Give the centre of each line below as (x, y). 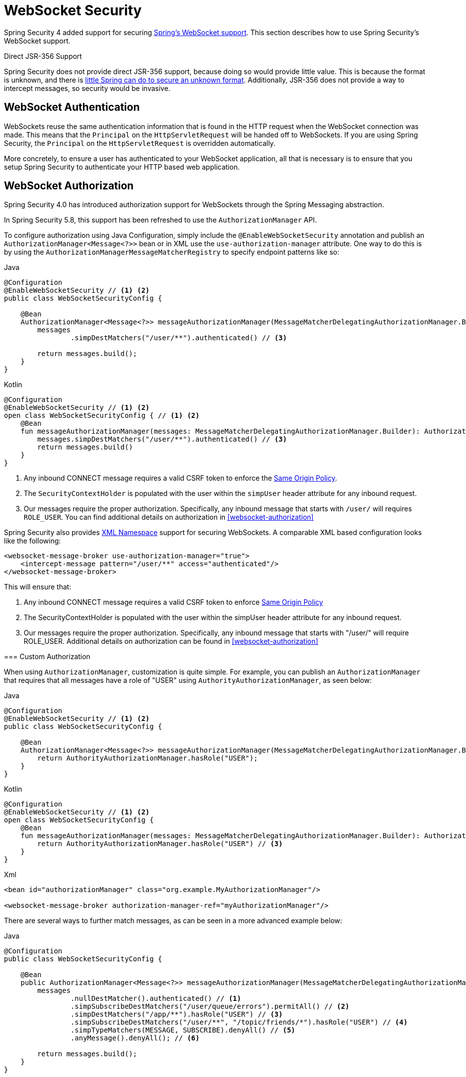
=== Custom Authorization (47, 657)
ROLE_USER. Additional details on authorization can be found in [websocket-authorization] (171, 641)
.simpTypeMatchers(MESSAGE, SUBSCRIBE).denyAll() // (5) (183, 1030)
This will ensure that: (38, 587)
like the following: (33, 541)
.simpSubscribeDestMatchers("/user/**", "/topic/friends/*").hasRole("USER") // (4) (239, 1022)
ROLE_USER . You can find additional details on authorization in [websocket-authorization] (169, 517)
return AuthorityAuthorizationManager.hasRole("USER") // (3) (160, 844)
